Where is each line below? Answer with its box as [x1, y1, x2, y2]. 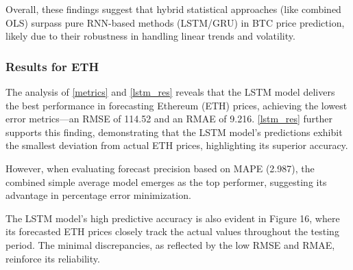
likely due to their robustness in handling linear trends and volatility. [5, 29, 295, 43]
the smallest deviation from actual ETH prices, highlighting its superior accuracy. [5, 138, 348, 152]
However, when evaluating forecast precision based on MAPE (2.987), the [5, 161, 315, 175]
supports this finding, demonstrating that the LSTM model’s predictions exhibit [5, 124, 343, 139]
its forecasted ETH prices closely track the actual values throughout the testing [5, 224, 339, 239]
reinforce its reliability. [5, 251, 100, 265]
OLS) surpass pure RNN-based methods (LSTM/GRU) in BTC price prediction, [5, 15, 345, 29]
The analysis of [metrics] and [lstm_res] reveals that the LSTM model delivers [5, 85, 335, 98]
